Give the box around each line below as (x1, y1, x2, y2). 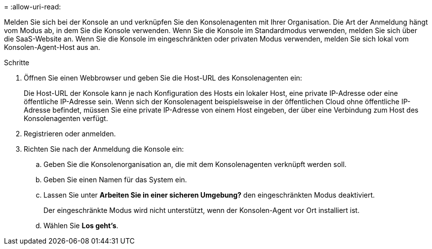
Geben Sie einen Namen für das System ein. (43, 175, 187, 184)
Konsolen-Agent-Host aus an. (4, 43, 100, 51)
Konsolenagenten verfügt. (24, 114, 108, 123)
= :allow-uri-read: (4, 2, 61, 11)
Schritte (4, 58, 30, 67)
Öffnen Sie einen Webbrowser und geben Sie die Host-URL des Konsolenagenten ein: (24, 74, 302, 82)
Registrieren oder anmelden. (24, 129, 116, 138)
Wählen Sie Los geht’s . (43, 221, 118, 230)
